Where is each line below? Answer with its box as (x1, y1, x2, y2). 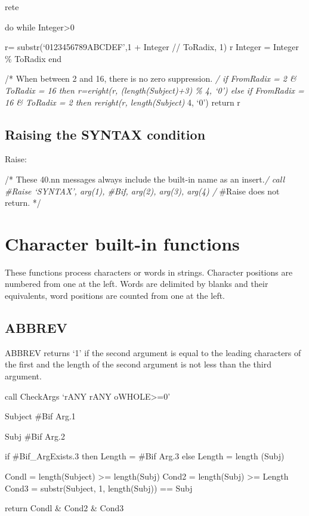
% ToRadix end (5, 52, 62, 64)
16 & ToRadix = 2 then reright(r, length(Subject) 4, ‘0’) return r (5, 95, 240, 108)
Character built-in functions (5, 231, 240, 255)
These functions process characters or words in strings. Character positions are (5, 265, 293, 278)
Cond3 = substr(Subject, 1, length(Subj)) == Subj (5, 481, 193, 494)
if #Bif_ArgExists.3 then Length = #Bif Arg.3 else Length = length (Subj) (5, 450, 285, 462)
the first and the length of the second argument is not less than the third (5, 358, 271, 370)
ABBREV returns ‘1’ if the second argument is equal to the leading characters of (5, 346, 301, 359)
